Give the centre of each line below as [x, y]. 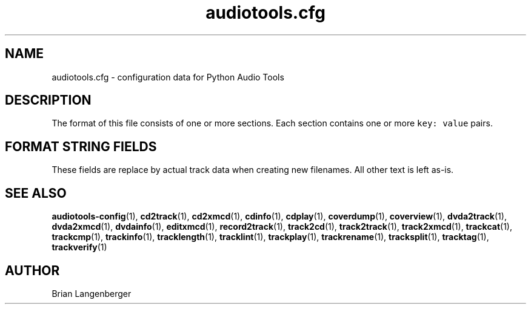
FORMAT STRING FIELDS [81, 146]
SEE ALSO [36, 193]
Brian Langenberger [92, 293]
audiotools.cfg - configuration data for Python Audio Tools [168, 77]
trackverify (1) [79, 247]
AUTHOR [32, 270]
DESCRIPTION [48, 100]
